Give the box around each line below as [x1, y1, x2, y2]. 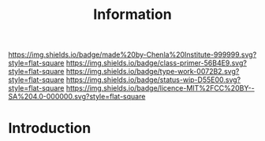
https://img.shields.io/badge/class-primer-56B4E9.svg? [65, 58, 247, 68]
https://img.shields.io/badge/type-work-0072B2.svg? [65, 67, 240, 76]
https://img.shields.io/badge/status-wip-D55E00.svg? [65, 75, 241, 84]
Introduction [8, 120, 91, 137]
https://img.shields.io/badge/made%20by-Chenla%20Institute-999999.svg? [8, 50, 257, 60]
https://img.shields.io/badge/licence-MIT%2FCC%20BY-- [65, 83, 255, 93]
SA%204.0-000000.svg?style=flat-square [8, 92, 146, 102]
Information [93, 6, 172, 24]
